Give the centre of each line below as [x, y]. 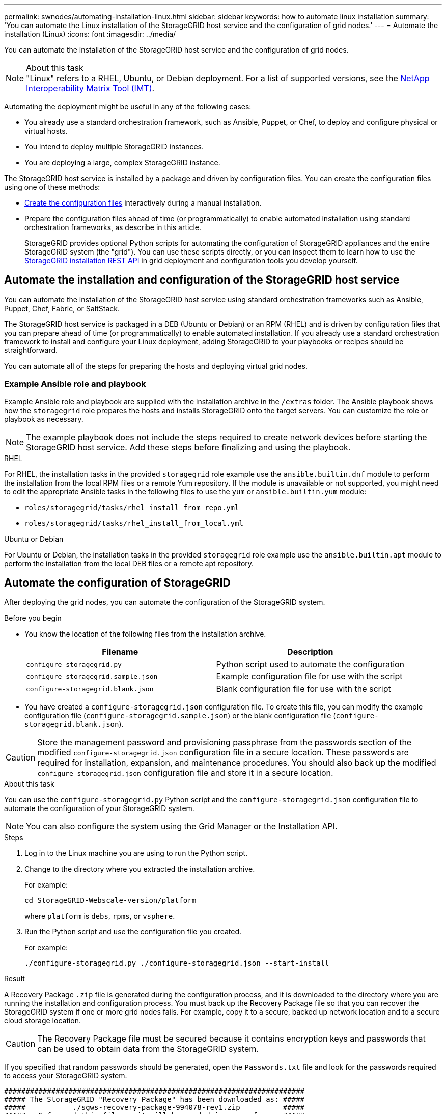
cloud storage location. [43, 1021]
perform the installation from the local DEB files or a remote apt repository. [129, 563]
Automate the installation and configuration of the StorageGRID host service [202, 280]
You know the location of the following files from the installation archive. [145, 634]
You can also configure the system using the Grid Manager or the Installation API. [182, 827]
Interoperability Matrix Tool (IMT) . [90, 88]
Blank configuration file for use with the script [303, 689]
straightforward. [31, 350]
